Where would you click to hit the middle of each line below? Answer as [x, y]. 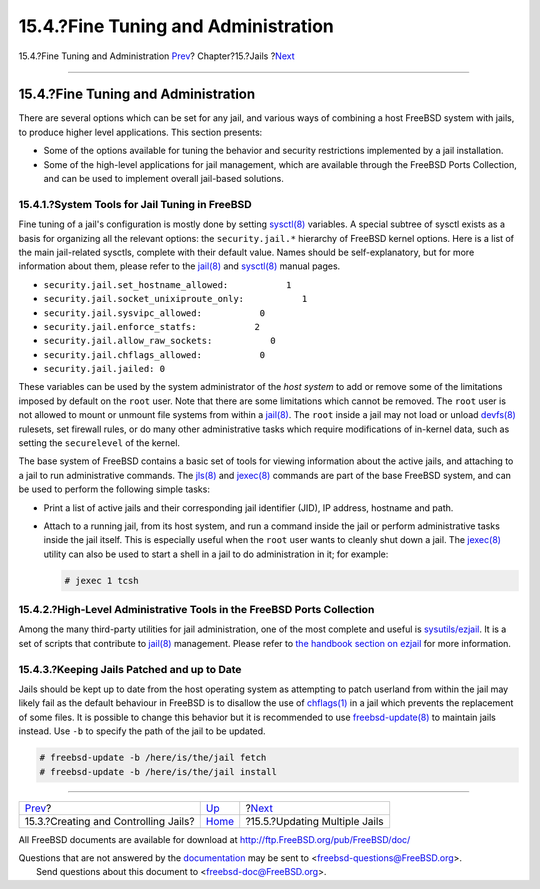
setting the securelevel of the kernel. [99, 443]
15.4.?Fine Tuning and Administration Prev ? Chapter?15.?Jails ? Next [156, 56]
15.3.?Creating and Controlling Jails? [109, 821]
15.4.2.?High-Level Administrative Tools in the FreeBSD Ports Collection [196, 610]
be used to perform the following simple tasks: [114, 489]
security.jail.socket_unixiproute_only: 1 [175, 299]
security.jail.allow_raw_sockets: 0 [159, 341]
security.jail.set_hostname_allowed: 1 [167, 284]
